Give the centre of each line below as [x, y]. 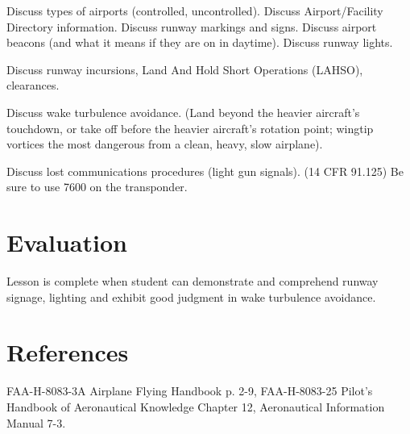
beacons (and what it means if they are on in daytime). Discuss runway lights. [200, 42]
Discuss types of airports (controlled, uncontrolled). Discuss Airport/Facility [195, 10]
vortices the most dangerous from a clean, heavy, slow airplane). [165, 144]
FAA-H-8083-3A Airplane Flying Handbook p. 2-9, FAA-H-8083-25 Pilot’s [190, 391]
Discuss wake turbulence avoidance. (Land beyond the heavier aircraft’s [183, 112]
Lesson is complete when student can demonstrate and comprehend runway [193, 281]
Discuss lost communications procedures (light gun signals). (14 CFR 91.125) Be [205, 171]
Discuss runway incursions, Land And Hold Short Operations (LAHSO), [185, 69]
